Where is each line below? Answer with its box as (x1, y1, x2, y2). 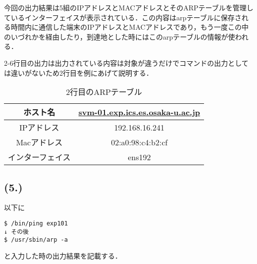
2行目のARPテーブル (66, 86, 142, 98)
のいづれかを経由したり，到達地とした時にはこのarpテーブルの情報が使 (4, 31, 235, 42)
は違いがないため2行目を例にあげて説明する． (4, 67, 153, 78)
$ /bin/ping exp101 (4, 220, 68, 227)
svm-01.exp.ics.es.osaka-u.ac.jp (78, 106, 201, 118)
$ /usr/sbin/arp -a (4, 236, 68, 244)
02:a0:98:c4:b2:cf (111, 136, 168, 148)
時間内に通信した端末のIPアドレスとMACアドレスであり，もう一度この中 (10, 22, 249, 32)
